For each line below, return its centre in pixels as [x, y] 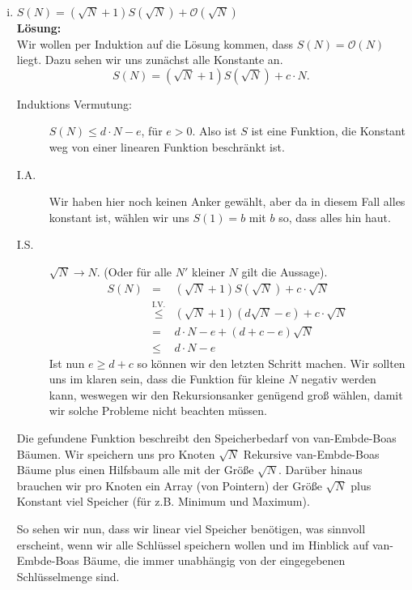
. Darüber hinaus [321, 470]
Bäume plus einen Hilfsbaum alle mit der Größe [135, 470]
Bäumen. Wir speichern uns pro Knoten [116, 453]
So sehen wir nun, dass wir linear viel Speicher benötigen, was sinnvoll [191, 528]
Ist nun [67, 363]
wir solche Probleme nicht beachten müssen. [158, 410]
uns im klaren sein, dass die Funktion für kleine [167, 379]
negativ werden [339, 379]
